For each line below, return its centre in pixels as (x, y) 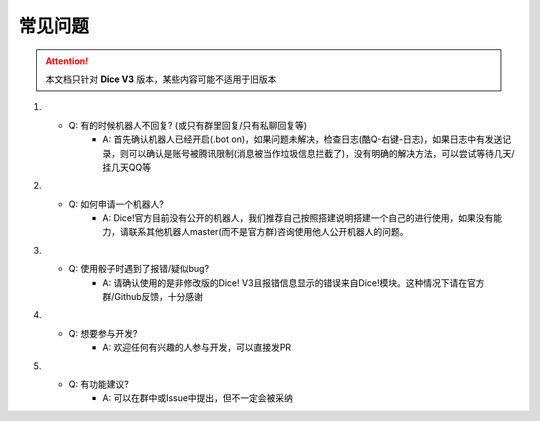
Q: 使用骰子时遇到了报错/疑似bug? (139, 269)
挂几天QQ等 (127, 167)
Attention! (67, 61)
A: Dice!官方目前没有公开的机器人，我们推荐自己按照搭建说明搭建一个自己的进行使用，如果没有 (298, 218)
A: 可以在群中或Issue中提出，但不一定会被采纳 (198, 398)
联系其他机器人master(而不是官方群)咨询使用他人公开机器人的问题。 (268, 232)
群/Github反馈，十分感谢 (153, 297)
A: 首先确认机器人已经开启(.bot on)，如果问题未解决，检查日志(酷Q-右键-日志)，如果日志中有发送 (302, 139)
